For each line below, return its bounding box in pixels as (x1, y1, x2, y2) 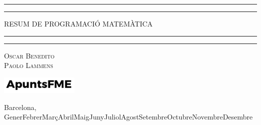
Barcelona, (4, 101, 37, 112)
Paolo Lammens (4, 60, 53, 70)
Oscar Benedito (4, 50, 55, 60)
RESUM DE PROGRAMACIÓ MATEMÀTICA (4, 18, 153, 28)
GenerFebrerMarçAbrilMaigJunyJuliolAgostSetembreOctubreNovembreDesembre (4, 111, 253, 122)
